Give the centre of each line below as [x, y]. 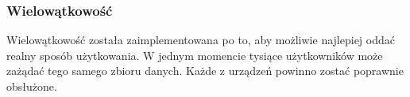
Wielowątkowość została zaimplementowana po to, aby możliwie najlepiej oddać [201, 40]
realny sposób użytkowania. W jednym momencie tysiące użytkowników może [195, 55]
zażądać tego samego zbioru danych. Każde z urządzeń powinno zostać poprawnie [205, 71]
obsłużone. [32, 86]
